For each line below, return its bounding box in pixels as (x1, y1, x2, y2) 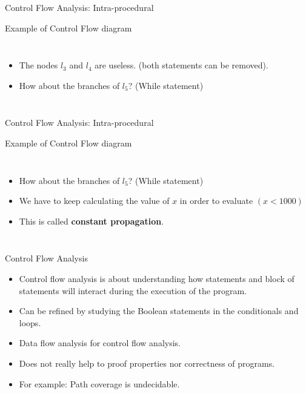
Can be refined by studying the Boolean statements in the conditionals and (19, 304, 299, 317)
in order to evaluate (179, 194, 253, 207)
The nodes (19, 59, 58, 71)
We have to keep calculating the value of (19, 194, 170, 207)
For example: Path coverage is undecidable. (19, 377, 180, 390)
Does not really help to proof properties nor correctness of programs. (19, 356, 275, 369)
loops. (19, 316, 41, 329)
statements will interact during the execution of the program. (19, 284, 247, 297)
